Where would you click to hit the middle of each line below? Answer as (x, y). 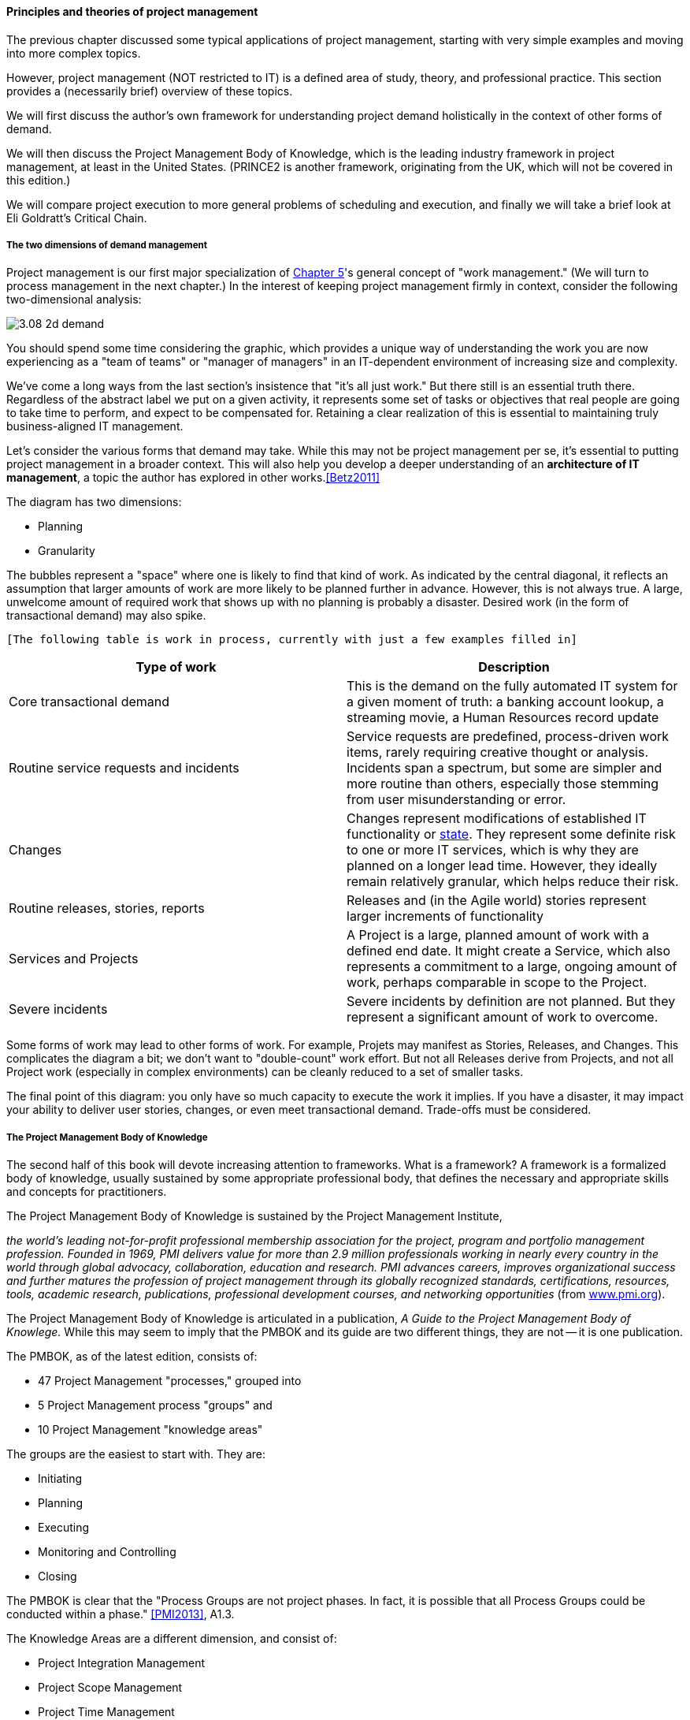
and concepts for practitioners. (87, 1192)
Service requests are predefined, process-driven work (508, 737)
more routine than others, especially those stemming (503, 784)
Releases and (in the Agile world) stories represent (497, 901)
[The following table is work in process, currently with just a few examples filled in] (292, 640)
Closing (57, 1577)
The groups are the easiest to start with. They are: (136, 1454)
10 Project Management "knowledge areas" (150, 1430)
